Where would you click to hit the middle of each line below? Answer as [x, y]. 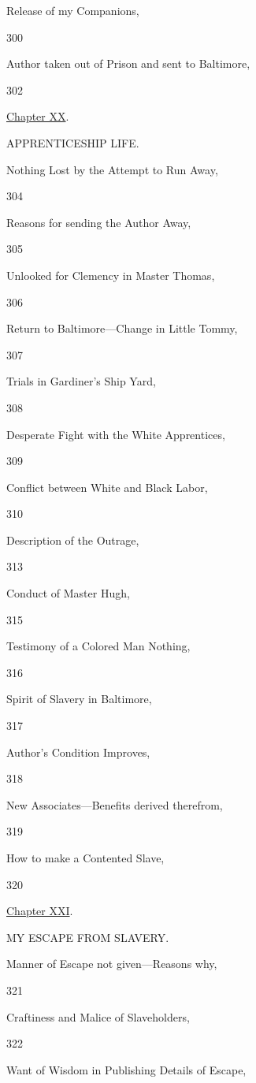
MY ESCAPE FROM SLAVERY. [88, 937]
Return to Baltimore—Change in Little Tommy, [122, 328]
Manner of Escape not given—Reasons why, [112, 964]
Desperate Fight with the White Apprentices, [116, 434]
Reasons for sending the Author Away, [99, 222]
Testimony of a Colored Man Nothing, [98, 646]
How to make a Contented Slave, [85, 858]
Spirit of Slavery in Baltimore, [79, 699]
